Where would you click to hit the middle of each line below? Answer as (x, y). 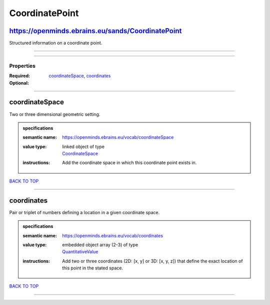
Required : (19, 76)
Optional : (19, 83)
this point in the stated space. (93, 268)
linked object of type (83, 146)
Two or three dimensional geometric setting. (55, 114)
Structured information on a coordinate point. (56, 43)
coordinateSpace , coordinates (80, 76)
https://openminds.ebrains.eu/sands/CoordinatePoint (95, 31)
